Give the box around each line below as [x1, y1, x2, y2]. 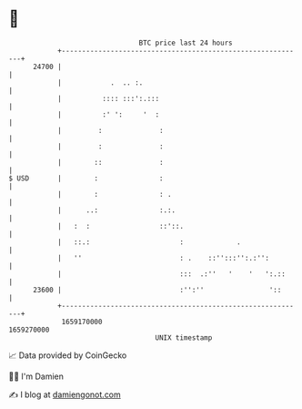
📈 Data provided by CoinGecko [8, 350, 127, 361]
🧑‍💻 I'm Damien [8, 371, 65, 382]
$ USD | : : [8, 173, 165, 183]
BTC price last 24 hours [138, 38, 233, 47]
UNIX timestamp [155, 332, 213, 343]
